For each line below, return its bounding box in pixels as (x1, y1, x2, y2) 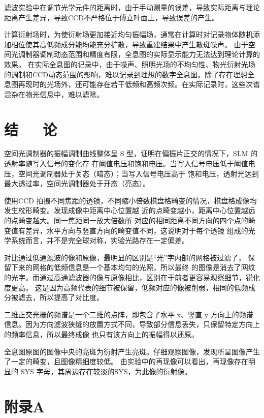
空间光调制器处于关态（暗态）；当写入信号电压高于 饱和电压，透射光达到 (18, 168, 259, 178)
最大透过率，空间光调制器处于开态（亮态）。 (4, 178, 150, 189)
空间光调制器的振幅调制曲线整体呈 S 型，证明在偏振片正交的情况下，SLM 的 (4, 148, 258, 159)
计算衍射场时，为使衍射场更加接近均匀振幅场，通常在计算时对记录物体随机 (4, 29, 253, 40)
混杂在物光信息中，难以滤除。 (4, 88, 104, 99)
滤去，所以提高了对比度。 (18, 292, 104, 303)
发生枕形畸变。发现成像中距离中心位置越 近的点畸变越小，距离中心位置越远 (4, 205, 255, 216)
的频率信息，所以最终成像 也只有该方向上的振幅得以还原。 (4, 329, 199, 339)
